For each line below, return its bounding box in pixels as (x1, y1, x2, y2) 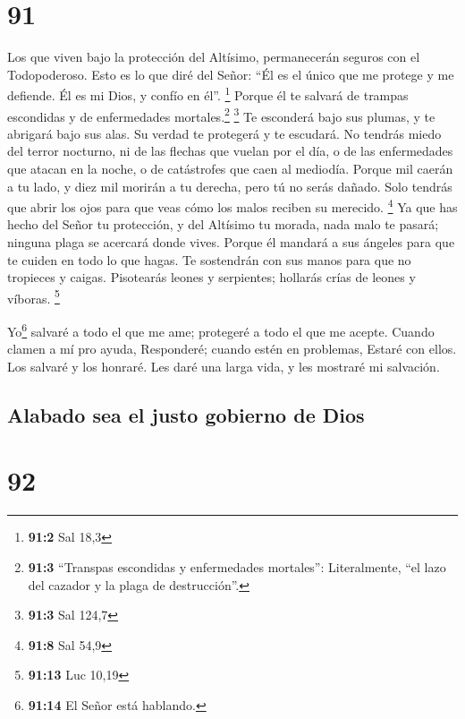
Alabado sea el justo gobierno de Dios (7, 400, 365, 428)
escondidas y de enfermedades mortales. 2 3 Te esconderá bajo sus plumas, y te (7, 104, 435, 125)
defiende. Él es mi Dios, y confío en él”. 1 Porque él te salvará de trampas (7, 83, 409, 104)
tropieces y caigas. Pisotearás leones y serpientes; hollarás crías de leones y (7, 268, 416, 287)
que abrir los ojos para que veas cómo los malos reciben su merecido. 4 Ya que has (7, 195, 458, 216)
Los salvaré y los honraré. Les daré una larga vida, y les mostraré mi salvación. (7, 356, 440, 375)
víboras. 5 (7, 286, 60, 307)
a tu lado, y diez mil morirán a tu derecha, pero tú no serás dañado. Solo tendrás (7, 176, 452, 195)
